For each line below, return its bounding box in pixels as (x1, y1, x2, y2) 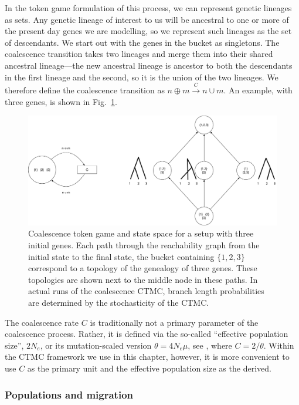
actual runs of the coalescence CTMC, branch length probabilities (28, 285, 264, 297)
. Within (263, 339, 294, 351)
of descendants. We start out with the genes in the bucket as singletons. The (5, 36, 280, 48)
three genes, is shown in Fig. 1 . (5, 95, 117, 107)
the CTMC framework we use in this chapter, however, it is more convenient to (5, 350, 290, 363)
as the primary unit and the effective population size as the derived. (27, 362, 271, 374)
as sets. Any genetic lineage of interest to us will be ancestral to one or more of (5, 13, 289, 25)
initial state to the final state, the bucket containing (28, 250, 215, 262)
